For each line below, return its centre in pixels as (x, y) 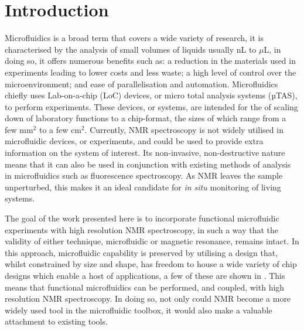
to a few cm (60, 129)
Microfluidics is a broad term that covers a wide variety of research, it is (134, 38)
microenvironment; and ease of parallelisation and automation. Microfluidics (141, 83)
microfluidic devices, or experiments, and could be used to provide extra (134, 141)
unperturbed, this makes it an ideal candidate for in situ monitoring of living (143, 187)
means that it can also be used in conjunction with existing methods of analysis (148, 164)
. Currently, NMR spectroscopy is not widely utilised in (184, 129)
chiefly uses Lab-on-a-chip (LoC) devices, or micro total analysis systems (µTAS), (151, 95)
